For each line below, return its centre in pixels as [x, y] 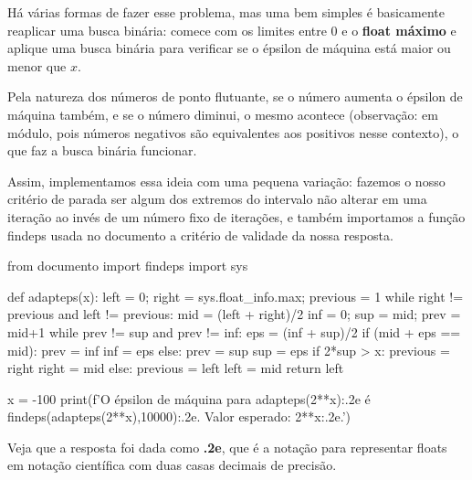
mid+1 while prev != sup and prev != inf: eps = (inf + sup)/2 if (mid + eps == [234, 331]
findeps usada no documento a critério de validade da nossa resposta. [200, 235]
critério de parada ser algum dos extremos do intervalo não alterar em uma [217, 199]
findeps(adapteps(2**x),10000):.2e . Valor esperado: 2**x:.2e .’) [179, 416]
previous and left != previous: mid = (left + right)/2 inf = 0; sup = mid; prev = [234, 314]
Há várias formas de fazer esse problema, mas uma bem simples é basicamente [226, 12]
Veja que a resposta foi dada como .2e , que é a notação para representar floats [227, 447]
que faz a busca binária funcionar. [102, 150]
